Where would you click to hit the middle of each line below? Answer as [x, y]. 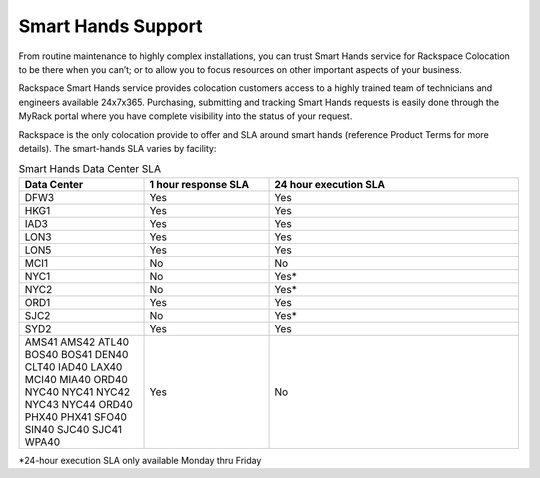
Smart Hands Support [110, 26]
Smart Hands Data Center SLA [90, 169]
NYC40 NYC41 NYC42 [77, 392]
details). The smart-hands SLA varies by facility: [117, 148]
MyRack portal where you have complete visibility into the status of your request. [185, 116]
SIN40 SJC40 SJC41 [73, 429]
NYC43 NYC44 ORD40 [79, 404]
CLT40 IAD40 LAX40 [73, 367]
